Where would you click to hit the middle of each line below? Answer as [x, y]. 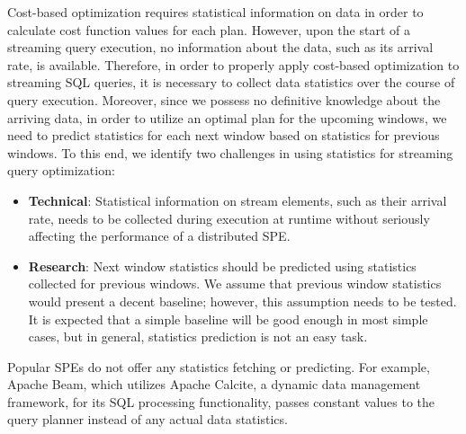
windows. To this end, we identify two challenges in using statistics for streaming [230, 152]
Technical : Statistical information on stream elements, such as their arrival [237, 200]
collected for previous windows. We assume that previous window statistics [235, 283]
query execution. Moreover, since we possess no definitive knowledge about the [224, 99]
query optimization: [61, 170]
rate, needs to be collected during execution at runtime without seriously [229, 218]
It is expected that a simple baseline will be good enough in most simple [228, 319]
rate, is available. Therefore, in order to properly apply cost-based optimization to [233, 64]
